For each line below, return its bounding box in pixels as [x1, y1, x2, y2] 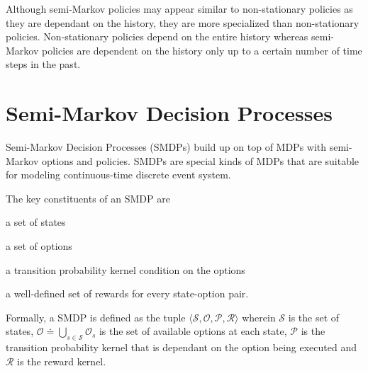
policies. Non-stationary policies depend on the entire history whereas [6, 29, 308, 44]
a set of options [6, 239, 72, 253]
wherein [242, 309, 276, 324]
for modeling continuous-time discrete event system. [6, 167, 231, 182]
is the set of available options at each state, [99, 324, 287, 338]
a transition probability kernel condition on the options [6, 262, 245, 277]
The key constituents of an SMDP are [6, 190, 170, 205]
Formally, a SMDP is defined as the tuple [6, 309, 186, 324]
